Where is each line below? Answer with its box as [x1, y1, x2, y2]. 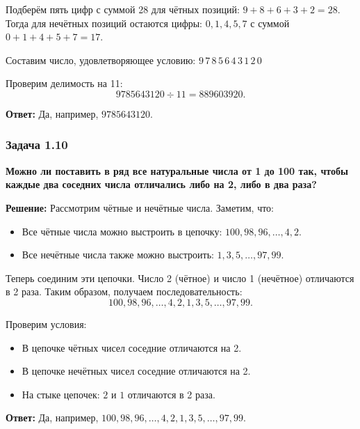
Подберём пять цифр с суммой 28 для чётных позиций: [6, 2, 240, 16]
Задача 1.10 [6, 136, 68, 153]
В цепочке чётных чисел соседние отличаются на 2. [22, 340, 242, 354]
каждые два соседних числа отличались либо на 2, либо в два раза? [6, 177, 317, 192]
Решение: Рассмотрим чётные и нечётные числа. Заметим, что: [6, 200, 275, 214]
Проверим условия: [6, 316, 87, 331]
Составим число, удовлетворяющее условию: [6, 52, 196, 67]
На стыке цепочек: [22, 387, 100, 401]
